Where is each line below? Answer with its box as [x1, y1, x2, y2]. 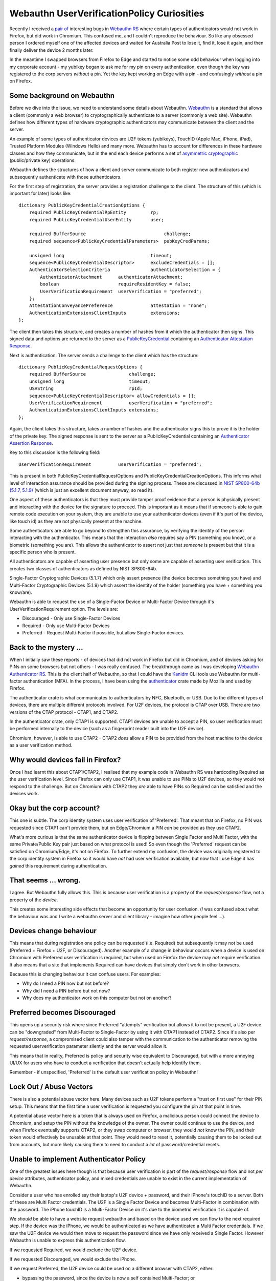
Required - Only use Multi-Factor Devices [22, 623, 110, 629]
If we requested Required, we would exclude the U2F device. [9, 1247, 138, 1253]
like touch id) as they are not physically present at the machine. [9, 518, 143, 524]
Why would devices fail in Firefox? [9, 755, 121, 764]
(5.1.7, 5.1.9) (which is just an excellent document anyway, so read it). [9, 487, 154, 493]
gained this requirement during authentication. [9, 862, 107, 869]
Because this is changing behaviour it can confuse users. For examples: [9, 971, 161, 977]
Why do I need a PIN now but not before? [22, 980, 109, 986]
